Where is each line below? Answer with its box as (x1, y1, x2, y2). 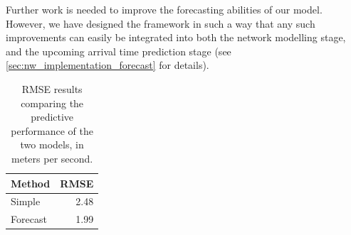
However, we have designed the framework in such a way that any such (6, 16, 315, 31)
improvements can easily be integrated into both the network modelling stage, (6, 30, 346, 45)
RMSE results (21, 81, 83, 96)
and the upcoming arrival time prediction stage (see (6, 43, 231, 58)
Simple (11, 194, 41, 209)
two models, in (20, 137, 84, 152)
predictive (31, 109, 74, 124)
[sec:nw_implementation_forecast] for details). (6, 58, 209, 72)
